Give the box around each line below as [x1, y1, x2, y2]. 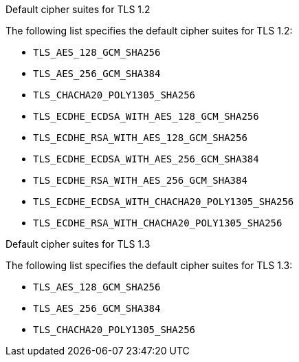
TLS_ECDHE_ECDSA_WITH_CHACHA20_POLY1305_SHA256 [33, 196, 294, 207]
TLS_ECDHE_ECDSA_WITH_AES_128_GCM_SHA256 [33, 111, 259, 122]
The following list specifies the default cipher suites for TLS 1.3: [5, 259, 293, 271]
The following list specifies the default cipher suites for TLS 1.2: [5, 25, 293, 36]
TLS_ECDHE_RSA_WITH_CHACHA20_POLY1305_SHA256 [33, 217, 283, 228]
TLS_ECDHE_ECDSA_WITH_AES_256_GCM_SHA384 [33, 153, 259, 164]
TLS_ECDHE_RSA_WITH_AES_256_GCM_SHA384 [33, 175, 247, 186]
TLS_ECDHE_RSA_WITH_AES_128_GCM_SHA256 [33, 132, 247, 143]
